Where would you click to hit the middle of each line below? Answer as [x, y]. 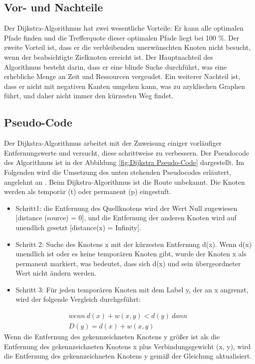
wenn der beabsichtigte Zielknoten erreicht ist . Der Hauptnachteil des [109, 57]
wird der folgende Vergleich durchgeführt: [78, 299]
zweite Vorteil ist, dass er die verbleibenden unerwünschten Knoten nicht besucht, [127, 47]
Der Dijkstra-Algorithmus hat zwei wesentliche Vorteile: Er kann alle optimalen [124, 28]
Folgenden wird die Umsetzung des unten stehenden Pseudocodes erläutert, [118, 172]
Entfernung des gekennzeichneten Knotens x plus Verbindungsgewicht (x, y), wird [127, 346]
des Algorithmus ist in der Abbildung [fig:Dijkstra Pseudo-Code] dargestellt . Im [124, 162]
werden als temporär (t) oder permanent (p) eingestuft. [88, 191]
